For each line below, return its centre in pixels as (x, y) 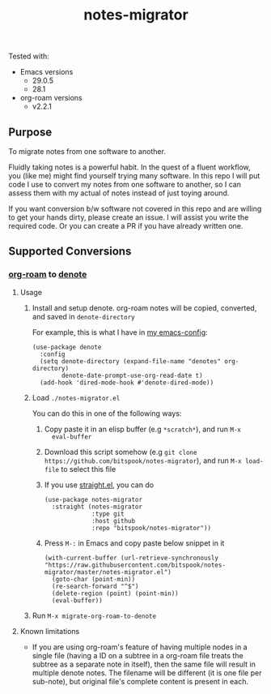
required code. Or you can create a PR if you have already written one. (126, 226)
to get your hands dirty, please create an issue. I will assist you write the (129, 217)
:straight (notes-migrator (97, 507)
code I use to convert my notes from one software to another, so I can (125, 184)
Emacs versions (47, 72)
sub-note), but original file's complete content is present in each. (140, 681)
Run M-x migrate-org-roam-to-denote (94, 615)
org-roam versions (51, 98)
